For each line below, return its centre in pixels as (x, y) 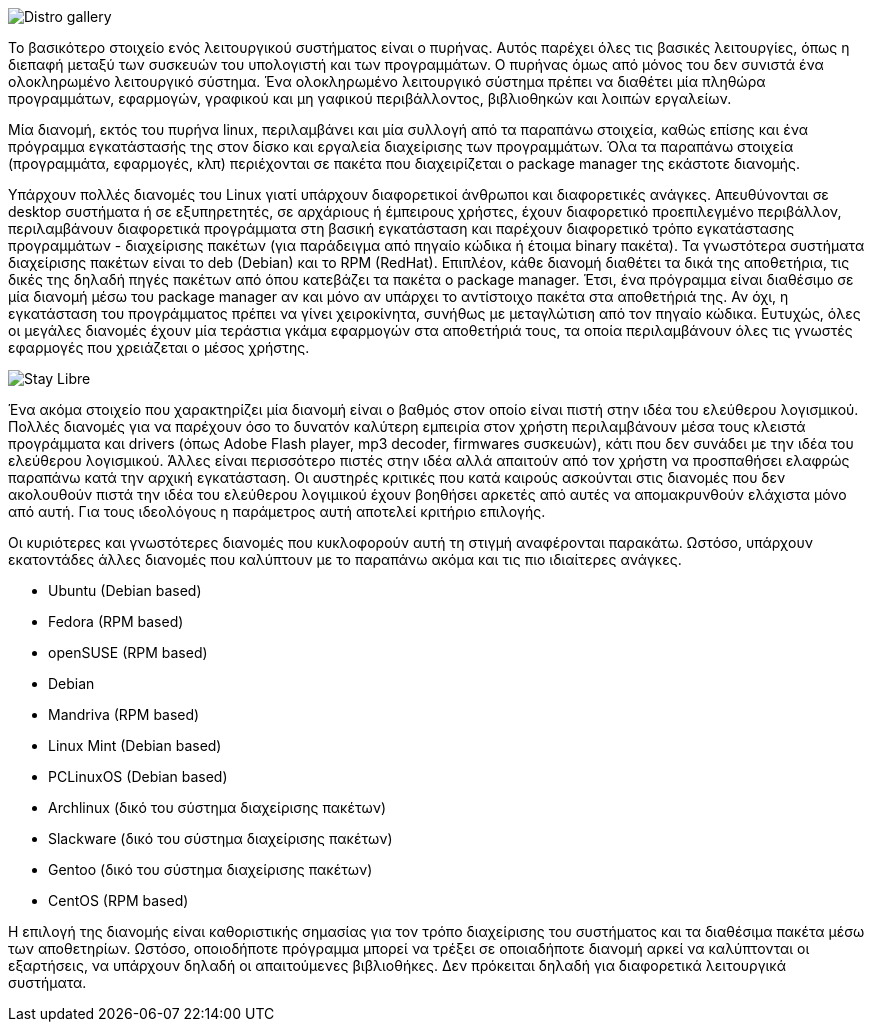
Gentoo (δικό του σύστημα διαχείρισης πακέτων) (210, 869)
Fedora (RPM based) (116, 621)
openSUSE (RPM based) (128, 652)
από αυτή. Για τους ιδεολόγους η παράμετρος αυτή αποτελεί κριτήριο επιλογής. (277, 511)
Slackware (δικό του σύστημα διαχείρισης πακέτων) (220, 838)
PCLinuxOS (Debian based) (138, 776)
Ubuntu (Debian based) (125, 590)
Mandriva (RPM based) (124, 714)
